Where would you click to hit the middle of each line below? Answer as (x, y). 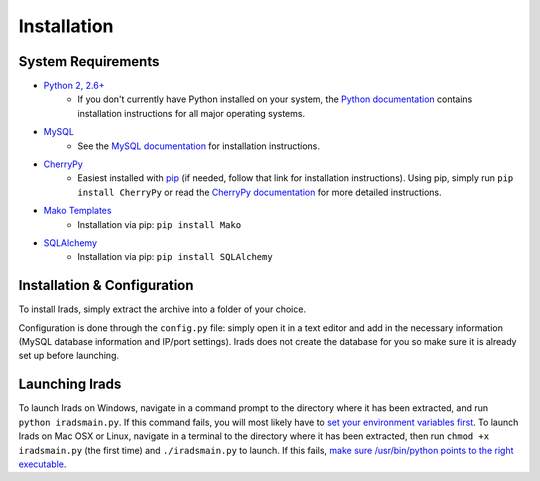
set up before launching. (69, 356)
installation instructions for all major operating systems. (191, 113)
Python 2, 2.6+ (74, 86)
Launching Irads (70, 384)
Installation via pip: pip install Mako (159, 224)
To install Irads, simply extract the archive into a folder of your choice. (162, 309)
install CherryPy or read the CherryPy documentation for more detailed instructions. (259, 192)
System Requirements (89, 61)
